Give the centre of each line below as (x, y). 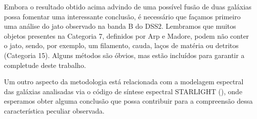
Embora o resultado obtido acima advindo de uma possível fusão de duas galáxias (128, 6)
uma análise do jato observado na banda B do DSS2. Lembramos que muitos (120, 26)
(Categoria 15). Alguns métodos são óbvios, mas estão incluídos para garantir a (124, 55)
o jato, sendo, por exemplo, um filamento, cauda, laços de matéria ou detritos (121, 45)
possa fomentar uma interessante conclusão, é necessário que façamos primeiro (122, 16)
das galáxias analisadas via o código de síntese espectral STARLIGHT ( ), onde (123, 91)
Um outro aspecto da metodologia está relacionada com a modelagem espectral (124, 82)
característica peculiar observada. (54, 110)
